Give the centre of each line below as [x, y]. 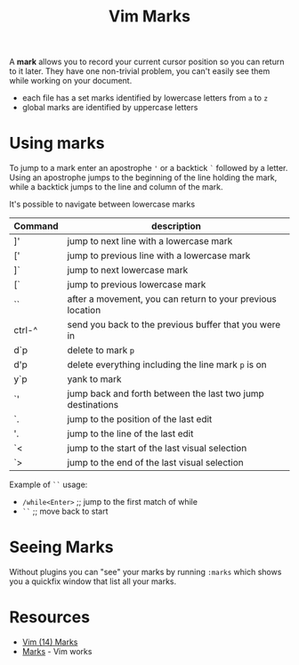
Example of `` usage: [48, 485]
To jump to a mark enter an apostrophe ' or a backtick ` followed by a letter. [149, 168]
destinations [93, 405]
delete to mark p [101, 351]
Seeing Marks [61, 547]
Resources [50, 617]
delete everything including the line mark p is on [167, 365]
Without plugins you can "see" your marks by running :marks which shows [145, 572]
